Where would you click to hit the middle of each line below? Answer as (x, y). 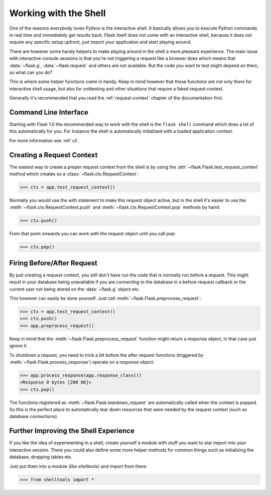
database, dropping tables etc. (41, 457)
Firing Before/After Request (53, 263)
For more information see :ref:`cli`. (45, 140)
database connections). (34, 417)
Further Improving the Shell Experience (72, 431)
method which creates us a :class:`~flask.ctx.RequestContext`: (74, 174)
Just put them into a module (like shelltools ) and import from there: (78, 466)
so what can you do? (31, 72)
